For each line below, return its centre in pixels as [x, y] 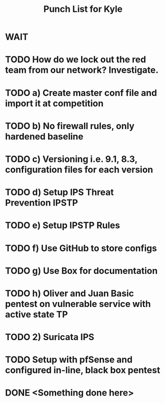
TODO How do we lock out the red [76, 60]
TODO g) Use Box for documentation [82, 271]
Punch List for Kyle [83, 9]
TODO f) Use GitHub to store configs [81, 248]
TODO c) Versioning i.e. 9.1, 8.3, [71, 159]
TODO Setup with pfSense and [69, 360]
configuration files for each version [79, 170]
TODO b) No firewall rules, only [70, 126]
